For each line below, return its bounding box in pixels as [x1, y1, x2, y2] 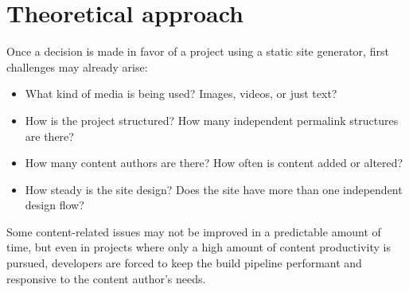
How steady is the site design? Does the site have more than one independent [25, 181, 403, 197]
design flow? [25, 197, 84, 213]
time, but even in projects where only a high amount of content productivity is [6, 239, 391, 255]
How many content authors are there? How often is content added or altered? [25, 154, 403, 171]
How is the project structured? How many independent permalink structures [25, 111, 399, 128]
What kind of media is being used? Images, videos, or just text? [25, 85, 337, 102]
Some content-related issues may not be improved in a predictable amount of [6, 223, 381, 239]
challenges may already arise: [6, 58, 148, 75]
